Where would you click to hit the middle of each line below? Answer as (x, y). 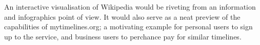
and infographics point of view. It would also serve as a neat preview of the (122, 16)
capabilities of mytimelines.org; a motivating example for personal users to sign (128, 27)
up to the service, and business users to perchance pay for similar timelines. (123, 36)
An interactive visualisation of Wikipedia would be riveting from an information (130, 7)
